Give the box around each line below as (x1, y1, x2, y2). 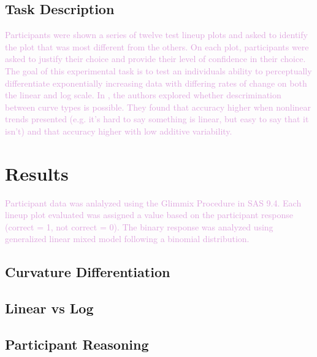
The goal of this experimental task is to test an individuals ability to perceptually (5, 64, 312, 77)
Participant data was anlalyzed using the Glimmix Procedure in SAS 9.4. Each (5, 196, 302, 209)
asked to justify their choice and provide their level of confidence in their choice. (5, 52, 306, 65)
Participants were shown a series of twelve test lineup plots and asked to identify (5, 28, 308, 41)
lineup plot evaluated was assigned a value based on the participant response (5, 208, 293, 221)
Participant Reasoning (5, 335, 149, 353)
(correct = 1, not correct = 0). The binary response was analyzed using (5, 220, 273, 233)
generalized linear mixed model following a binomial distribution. (5, 232, 250, 245)
